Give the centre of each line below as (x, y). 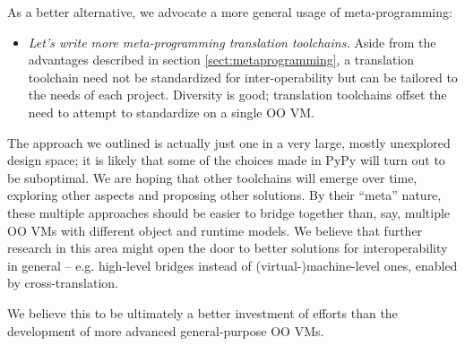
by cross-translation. (63, 283)
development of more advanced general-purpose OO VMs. (166, 330)
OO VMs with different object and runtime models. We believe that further (215, 230)
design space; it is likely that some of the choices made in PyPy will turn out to (226, 160)
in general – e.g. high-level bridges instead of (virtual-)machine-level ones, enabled (232, 265)
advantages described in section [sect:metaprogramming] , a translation (221, 60)
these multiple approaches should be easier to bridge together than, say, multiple (229, 212)
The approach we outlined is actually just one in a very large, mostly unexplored (229, 142)
